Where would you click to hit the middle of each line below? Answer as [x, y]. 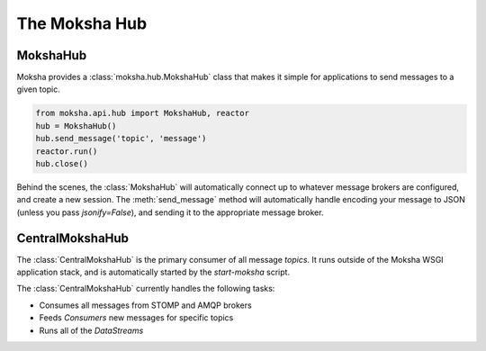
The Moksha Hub [82, 23]
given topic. [38, 89]
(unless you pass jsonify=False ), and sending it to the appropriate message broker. [170, 212]
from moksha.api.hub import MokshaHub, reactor [142, 113]
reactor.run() [67, 151]
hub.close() [62, 163]
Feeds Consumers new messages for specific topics [136, 318]
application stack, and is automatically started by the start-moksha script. [153, 272]
